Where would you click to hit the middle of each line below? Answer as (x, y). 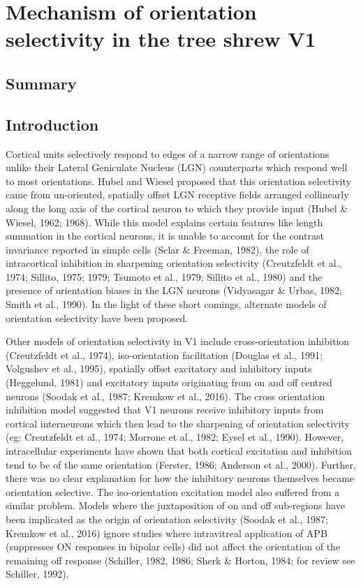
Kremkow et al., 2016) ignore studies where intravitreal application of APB (167, 533)
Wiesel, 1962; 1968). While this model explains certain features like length (164, 222)
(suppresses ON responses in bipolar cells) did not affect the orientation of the (173, 547)
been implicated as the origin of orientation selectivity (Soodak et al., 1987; (167, 519)
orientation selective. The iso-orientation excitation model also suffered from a (172, 491)
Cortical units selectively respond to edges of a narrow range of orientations (168, 153)
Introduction (52, 124)
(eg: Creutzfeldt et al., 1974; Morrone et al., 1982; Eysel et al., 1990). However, (175, 437)
